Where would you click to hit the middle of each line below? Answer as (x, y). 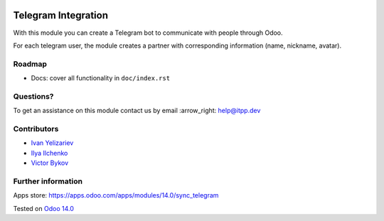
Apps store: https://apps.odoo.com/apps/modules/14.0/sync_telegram (116, 195)
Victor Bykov (50, 163)
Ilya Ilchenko (49, 153)
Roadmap (30, 64)
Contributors (36, 129)
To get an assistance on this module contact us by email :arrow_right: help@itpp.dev (137, 111)
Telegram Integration (60, 15)
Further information (48, 181)
